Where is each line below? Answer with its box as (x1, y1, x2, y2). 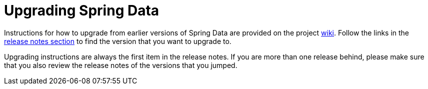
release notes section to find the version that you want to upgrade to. (4, 36, 231, 45)
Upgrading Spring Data (4, 2, 159, 19)
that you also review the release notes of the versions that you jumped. (4, 60, 237, 69)
